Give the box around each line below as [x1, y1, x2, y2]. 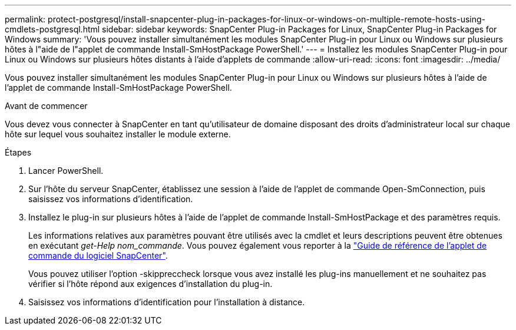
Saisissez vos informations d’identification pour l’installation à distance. [28, 297, 305, 307]
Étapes [5, 147, 32, 157]
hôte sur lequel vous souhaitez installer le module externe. [5, 129, 231, 139]
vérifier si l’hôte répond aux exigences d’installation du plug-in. [28, 279, 273, 289]
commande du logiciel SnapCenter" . [28, 250, 168, 260]
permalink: [5, 14, 46, 24]
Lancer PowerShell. [28, 166, 104, 176]
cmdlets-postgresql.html [5, 24, 100, 34]
